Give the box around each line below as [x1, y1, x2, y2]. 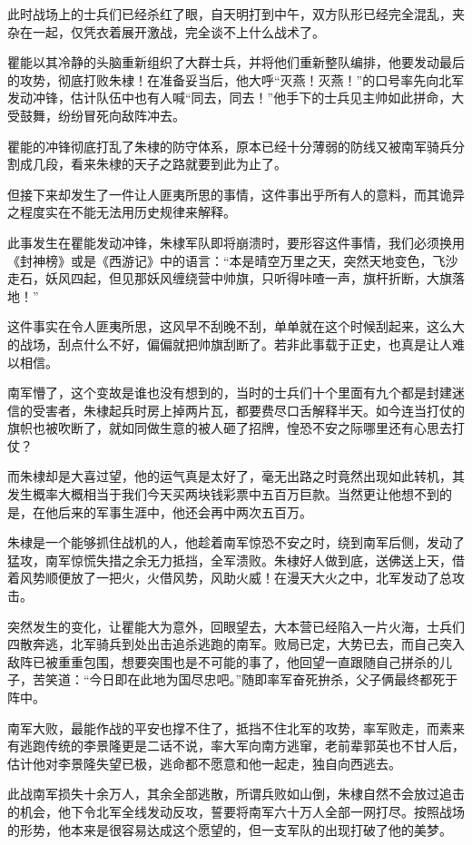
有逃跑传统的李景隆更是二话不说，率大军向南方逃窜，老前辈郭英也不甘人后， [7, 736, 465, 755]
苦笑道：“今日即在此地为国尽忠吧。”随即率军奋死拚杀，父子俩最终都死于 [32, 670, 458, 689]
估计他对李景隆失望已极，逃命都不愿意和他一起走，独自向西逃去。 [7, 753, 401, 772]
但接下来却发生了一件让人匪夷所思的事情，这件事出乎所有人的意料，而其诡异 [7, 184, 465, 203]
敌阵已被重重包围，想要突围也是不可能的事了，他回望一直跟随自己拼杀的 [7, 652, 439, 671]
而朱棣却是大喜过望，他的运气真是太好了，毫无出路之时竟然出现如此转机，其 [7, 467, 465, 486]
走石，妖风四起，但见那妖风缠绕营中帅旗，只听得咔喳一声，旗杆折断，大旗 [7, 269, 452, 288]
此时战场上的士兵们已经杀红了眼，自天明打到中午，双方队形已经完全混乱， [7, 5, 452, 23]
